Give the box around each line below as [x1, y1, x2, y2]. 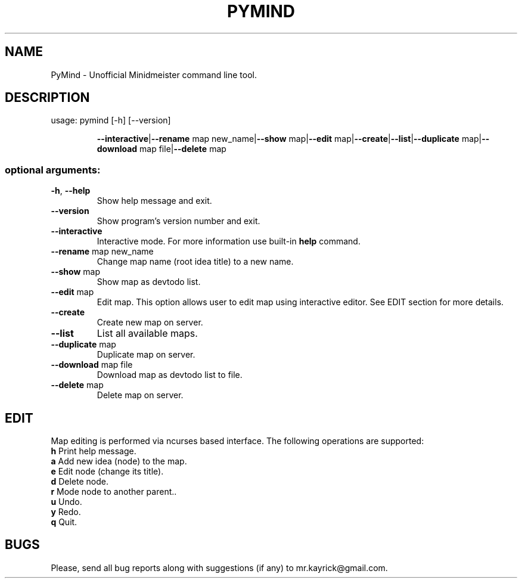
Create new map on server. [97, 317, 203, 328]
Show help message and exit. [97, 196, 212, 206]
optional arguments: [5, 163, 101, 176]
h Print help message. [51, 446, 136, 457]
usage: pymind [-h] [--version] [51, 115, 171, 126]
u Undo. [51, 497, 82, 507]
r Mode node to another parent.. [51, 486, 177, 497]
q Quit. [51, 517, 77, 528]
